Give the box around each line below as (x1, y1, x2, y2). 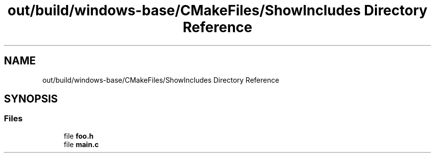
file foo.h (64, 131, 94, 140)
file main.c (64, 140, 99, 149)
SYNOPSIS (4, 93, 58, 105)
